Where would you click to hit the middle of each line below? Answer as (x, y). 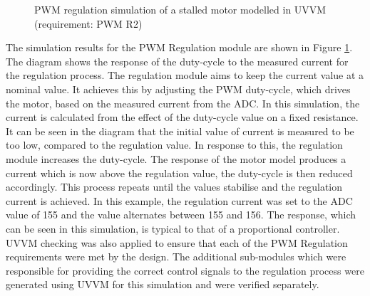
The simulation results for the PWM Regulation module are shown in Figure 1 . (179, 47)
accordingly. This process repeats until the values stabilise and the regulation (174, 187)
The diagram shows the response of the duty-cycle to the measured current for (177, 61)
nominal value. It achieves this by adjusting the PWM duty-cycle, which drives (178, 89)
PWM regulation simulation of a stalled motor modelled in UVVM (180, 9)
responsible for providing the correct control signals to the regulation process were (185, 270)
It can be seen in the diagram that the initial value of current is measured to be (180, 131)
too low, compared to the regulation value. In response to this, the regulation (174, 145)
